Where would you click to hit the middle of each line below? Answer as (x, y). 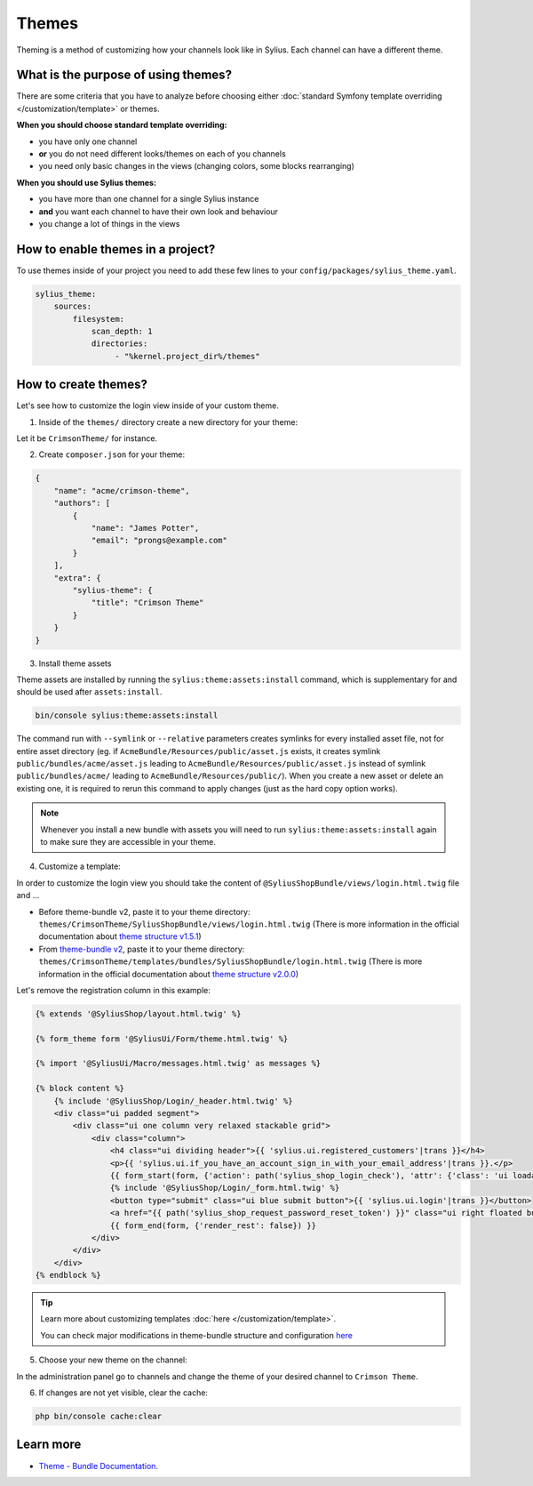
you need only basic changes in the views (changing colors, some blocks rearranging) (197, 166)
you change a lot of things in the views (109, 223)
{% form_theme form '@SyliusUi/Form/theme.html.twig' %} (162, 1039)
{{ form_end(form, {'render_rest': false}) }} (213, 1225)
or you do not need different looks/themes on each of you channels (162, 154)
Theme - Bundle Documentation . (99, 1466)
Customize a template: (80, 866)
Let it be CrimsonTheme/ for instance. (87, 438)
